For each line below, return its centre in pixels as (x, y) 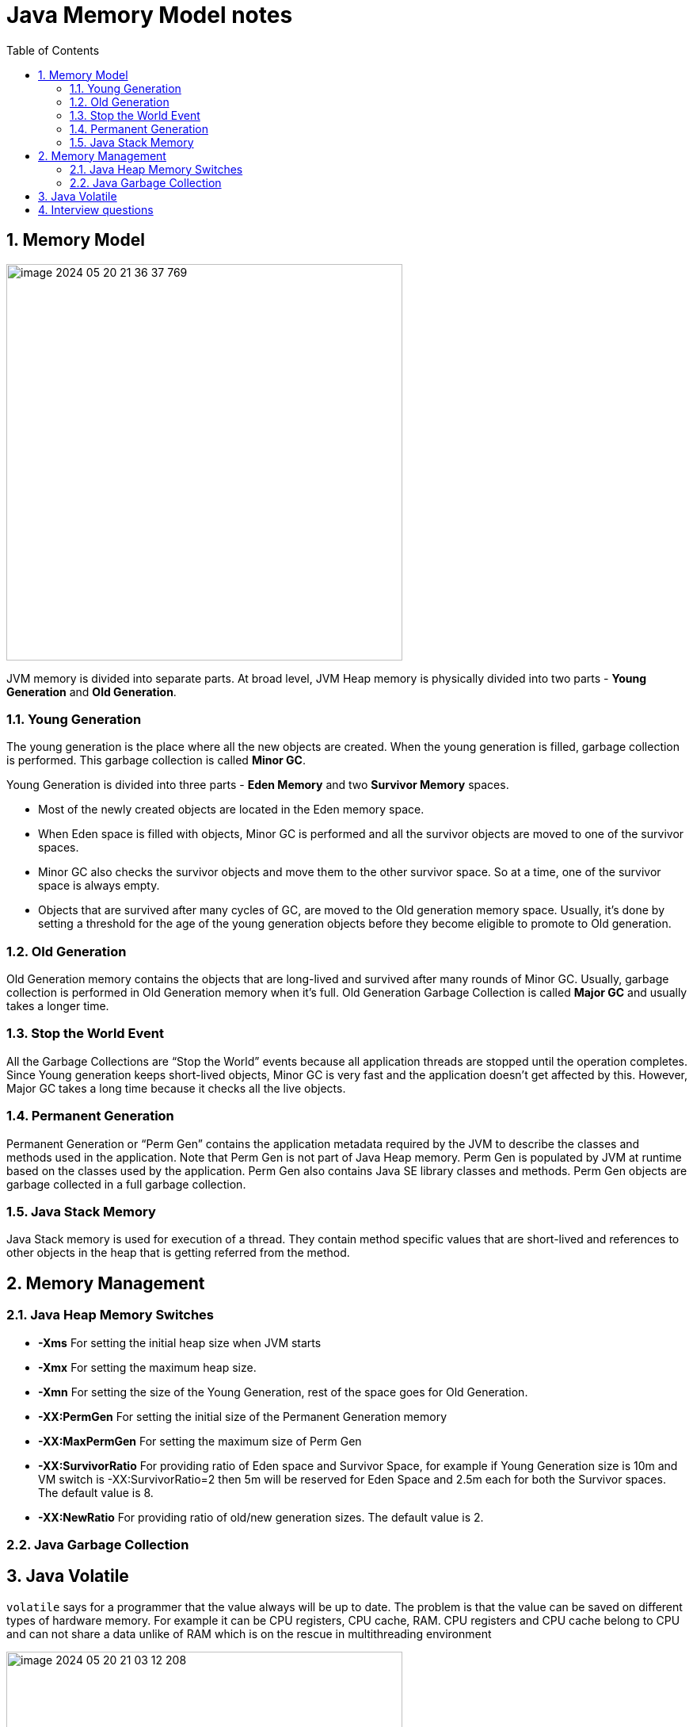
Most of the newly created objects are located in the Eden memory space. (231, 810)
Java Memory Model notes (150, 15)
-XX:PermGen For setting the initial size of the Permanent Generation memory (243, 1416)
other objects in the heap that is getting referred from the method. (178, 1253)
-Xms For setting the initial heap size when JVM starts (180, 1342)
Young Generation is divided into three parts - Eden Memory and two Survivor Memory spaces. (258, 785)
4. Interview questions (96, 209)
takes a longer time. (58, 1006)
